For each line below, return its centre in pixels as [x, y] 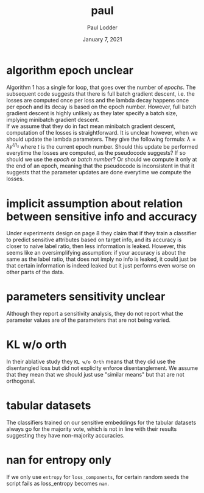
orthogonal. [21, 381]
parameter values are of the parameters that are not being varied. [89, 320]
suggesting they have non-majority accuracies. [65, 436]
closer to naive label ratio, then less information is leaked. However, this [96, 246]
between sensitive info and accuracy [102, 216]
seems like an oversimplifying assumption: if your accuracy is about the [96, 253]
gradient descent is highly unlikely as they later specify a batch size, [92, 113]
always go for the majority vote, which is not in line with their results [92, 429]
